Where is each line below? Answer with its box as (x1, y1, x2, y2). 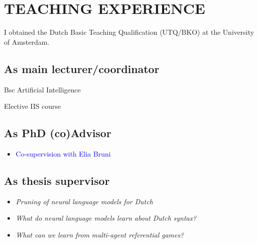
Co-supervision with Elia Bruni (15, 148, 111, 159)
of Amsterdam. (4, 36, 50, 47)
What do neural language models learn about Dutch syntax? (15, 213, 196, 223)
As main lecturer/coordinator (4, 61, 160, 76)
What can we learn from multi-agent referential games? (15, 229, 184, 240)
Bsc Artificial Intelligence (4, 84, 81, 94)
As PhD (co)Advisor (4, 125, 111, 141)
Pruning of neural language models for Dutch (15, 196, 153, 206)
